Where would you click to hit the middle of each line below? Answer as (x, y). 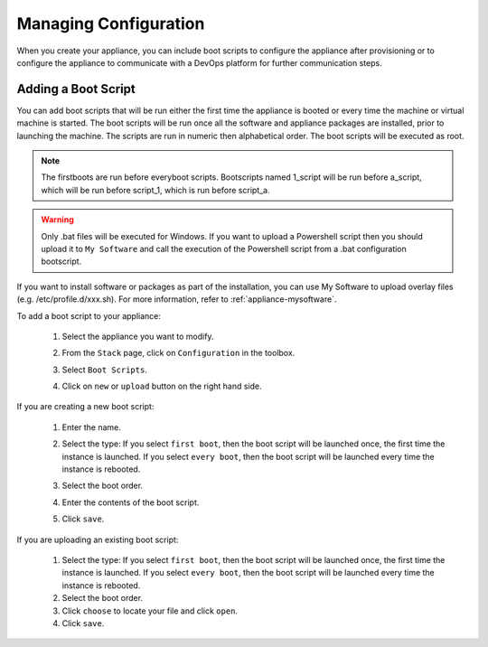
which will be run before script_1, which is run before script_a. (155, 190)
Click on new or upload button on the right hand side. (162, 386)
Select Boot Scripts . (105, 370)
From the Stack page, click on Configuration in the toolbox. (178, 353)
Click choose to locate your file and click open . (150, 611)
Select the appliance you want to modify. (138, 336)
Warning (57, 220)
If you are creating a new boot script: (85, 407)
